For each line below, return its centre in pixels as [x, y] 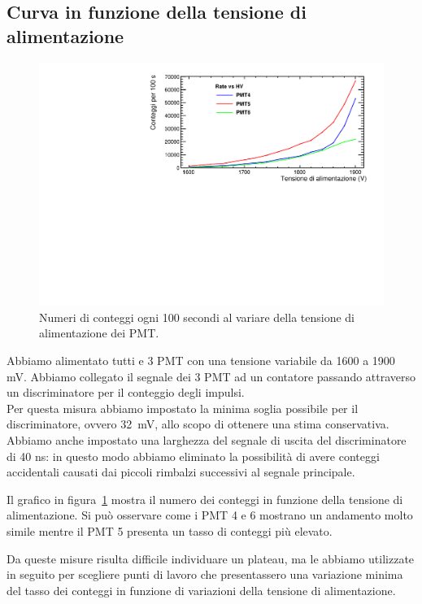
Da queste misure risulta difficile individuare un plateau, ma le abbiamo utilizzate [211, 558]
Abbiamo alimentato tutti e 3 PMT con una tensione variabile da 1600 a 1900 [201, 361]
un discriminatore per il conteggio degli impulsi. [126, 392]
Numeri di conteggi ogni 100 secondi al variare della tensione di [197, 317]
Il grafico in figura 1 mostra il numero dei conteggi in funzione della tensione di [205, 499]
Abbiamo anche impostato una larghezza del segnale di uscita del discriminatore [207, 440]
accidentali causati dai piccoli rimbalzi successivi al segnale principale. [181, 472]
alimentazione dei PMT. [99, 333]
